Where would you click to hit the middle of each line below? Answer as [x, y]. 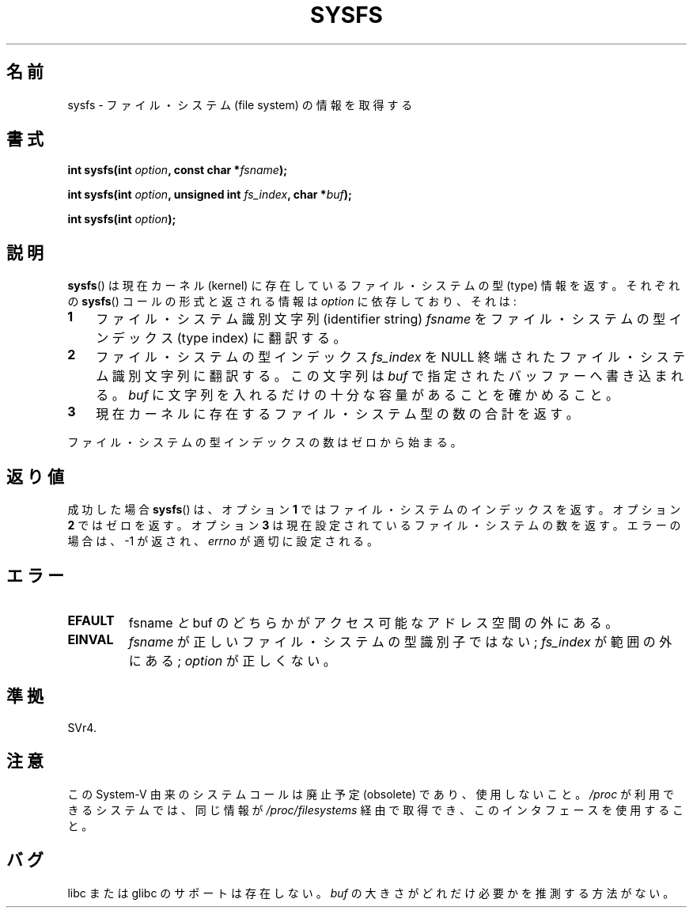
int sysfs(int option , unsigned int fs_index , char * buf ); [210, 195]
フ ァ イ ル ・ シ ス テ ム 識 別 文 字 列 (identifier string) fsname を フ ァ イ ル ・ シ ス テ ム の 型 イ [389, 319]
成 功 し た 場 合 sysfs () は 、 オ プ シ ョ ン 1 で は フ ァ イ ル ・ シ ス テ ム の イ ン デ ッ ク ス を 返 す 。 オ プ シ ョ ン [374, 510]
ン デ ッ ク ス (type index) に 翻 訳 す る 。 [221, 338]
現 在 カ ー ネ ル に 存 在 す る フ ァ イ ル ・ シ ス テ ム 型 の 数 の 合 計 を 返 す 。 [337, 414]
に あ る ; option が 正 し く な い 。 [232, 660]
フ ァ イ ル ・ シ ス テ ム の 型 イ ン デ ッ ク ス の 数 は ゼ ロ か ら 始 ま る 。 [265, 442]
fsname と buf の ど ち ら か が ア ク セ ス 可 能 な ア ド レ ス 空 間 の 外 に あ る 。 [373, 622]
